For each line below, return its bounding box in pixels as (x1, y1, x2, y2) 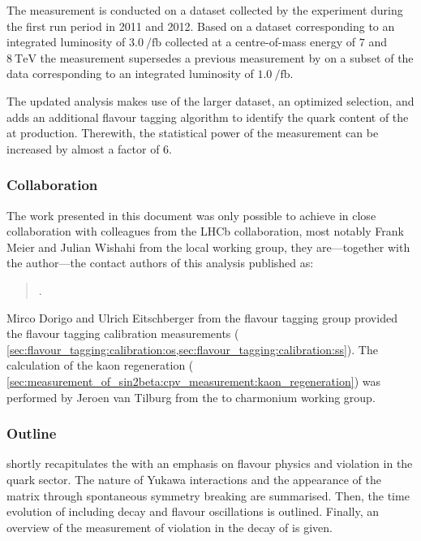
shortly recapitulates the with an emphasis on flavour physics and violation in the (6, 455, 413, 472)
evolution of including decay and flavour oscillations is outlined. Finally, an (6, 503, 380, 520)
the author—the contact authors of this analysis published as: (6, 254, 314, 271)
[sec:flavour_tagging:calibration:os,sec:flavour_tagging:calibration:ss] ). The (6, 340, 378, 357)
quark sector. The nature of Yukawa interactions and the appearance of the (6, 470, 381, 487)
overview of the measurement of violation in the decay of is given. (6, 518, 333, 535)
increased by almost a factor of (6, 140, 160, 157)
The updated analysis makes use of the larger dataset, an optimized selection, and (6, 92, 415, 109)
